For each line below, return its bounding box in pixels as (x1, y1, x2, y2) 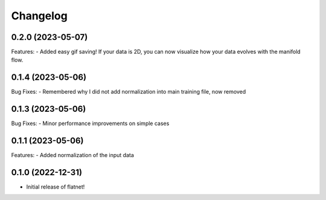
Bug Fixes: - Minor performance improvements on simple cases (11, 120, 170, 127)
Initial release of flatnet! (26, 183, 85, 190)
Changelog (11, 9, 68, 22)
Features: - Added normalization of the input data (11, 152, 134, 159)
